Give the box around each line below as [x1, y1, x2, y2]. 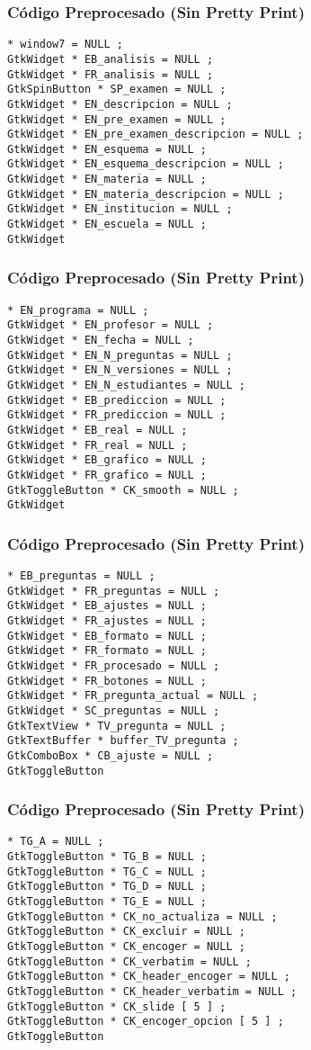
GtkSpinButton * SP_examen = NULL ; [7, 83, 227, 96]
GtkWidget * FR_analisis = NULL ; [7, 67, 214, 81]
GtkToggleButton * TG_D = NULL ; [7, 880, 207, 893]
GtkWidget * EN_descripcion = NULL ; [7, 97, 233, 111]
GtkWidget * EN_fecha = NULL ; [7, 333, 194, 346]
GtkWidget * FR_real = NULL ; [7, 438, 188, 452]
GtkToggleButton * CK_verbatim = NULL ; [7, 955, 253, 968]
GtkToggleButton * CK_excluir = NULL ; [7, 925, 245, 938]
